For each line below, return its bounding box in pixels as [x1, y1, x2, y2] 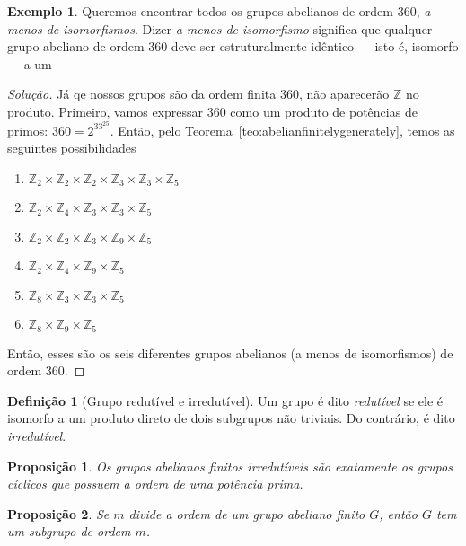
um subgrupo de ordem [7, 522, 131, 541]
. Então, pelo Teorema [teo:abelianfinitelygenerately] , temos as [110, 120, 455, 139]
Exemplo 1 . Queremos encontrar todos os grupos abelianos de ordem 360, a [7, 2, 431, 20]
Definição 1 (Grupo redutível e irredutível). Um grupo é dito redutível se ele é [7, 391, 443, 409]
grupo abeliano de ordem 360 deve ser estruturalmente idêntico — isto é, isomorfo [7, 37, 459, 56]
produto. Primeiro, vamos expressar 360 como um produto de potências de [7, 101, 418, 120]
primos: [7, 120, 48, 139]
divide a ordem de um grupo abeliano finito [128, 504, 365, 523]
